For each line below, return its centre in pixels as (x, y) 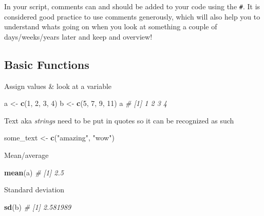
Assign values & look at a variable (58, 86)
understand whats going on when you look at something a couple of (111, 26)
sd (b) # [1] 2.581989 (38, 206)
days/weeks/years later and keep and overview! (78, 36)
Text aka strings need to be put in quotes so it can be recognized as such (119, 120)
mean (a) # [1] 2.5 (34, 172)
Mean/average (26, 155)
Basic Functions (47, 64)
